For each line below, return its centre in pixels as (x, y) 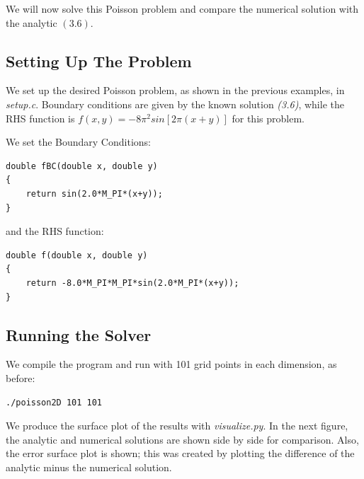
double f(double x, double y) (77, 255)
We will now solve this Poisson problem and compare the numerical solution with (182, 8)
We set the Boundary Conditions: (78, 142)
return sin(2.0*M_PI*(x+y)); (94, 194)
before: (21, 377)
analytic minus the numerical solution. (89, 467)
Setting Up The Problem (99, 60)
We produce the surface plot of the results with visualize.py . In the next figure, (177, 426)
